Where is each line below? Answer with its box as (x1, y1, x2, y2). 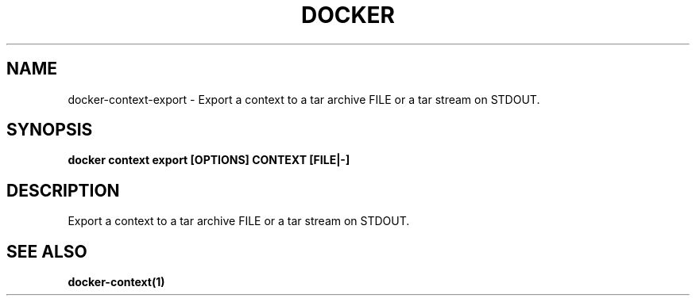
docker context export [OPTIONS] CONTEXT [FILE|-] (68, 153, 350, 167)
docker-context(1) (68, 275, 165, 289)
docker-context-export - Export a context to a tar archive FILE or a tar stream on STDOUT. (68, 92, 540, 106)
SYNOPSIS (6, 120, 93, 140)
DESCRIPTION (6, 180, 120, 201)
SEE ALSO (6, 241, 87, 262)
